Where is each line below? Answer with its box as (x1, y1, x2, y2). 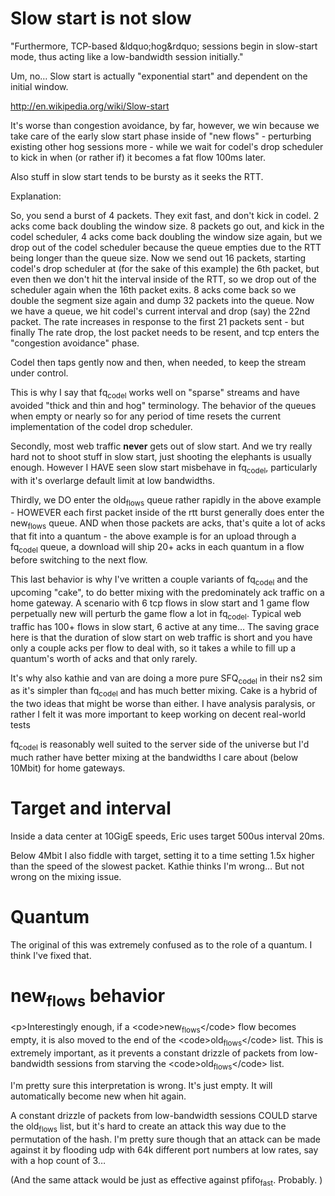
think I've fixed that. (10, 949, 92, 961)
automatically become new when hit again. (10, 1090, 187, 1102)
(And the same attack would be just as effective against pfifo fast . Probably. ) (10, 1173, 323, 1188)
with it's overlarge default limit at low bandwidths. (10, 474, 216, 486)
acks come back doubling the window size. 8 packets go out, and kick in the (10, 220, 325, 232)
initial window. (10, 80, 69, 92)
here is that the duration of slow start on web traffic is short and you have (10, 631, 313, 643)
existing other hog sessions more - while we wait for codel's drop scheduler (10, 140, 324, 152)
